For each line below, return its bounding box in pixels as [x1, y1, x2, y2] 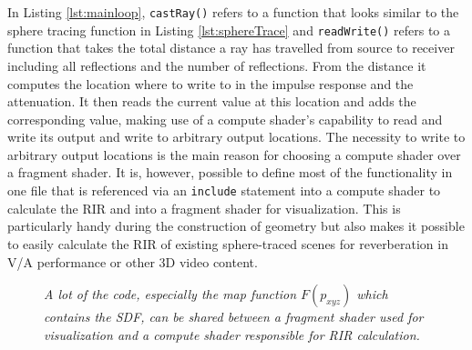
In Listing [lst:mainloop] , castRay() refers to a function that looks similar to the [7, 3, 459, 21]
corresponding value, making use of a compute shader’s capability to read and [7, 109, 443, 128]
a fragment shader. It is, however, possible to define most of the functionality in [7, 163, 453, 182]
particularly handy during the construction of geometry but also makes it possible [7, 216, 465, 235]
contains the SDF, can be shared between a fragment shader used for [44, 307, 424, 326]
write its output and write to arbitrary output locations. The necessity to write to [7, 127, 466, 146]
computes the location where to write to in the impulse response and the [7, 74, 414, 93]
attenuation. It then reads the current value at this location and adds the [7, 92, 416, 111]
